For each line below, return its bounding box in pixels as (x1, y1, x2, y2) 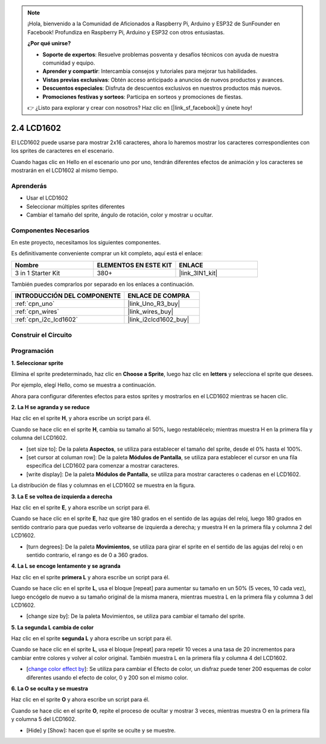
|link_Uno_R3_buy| (127, 299, 181, 308)
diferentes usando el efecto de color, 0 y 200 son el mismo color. (26, 673, 188, 681)
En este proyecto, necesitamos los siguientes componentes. (11, 239, 161, 246)
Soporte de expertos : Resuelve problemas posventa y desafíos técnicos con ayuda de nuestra (42, 51, 279, 58)
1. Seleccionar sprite (11, 359, 63, 366)
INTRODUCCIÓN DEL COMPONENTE (14, 291, 121, 300)
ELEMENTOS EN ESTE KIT (97, 261, 172, 269)
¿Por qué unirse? (27, 40, 71, 47)
